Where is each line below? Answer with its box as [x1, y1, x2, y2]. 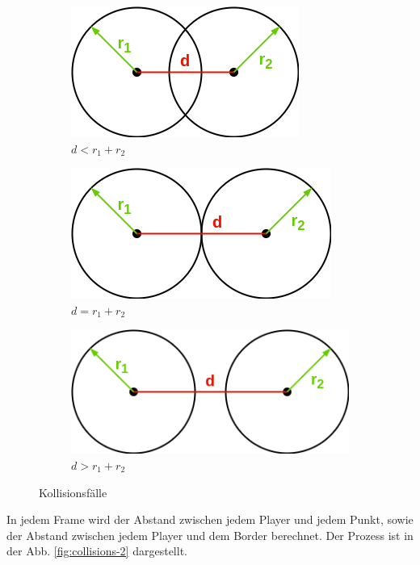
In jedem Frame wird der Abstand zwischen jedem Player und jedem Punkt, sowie [6, 511, 414, 528]
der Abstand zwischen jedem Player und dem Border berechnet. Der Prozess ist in [6, 526, 414, 543]
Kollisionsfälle [39, 483, 107, 500]
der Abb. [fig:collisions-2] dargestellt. [6, 542, 187, 559]
